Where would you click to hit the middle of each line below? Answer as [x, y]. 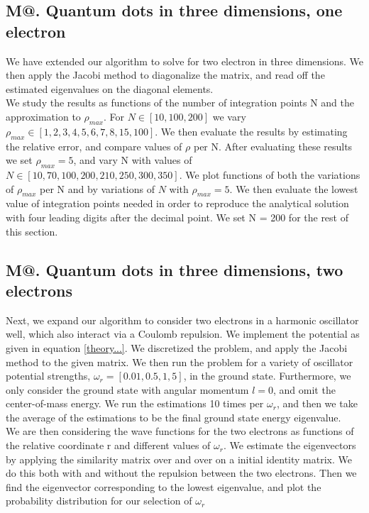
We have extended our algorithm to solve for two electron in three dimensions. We [185, 61]
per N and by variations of [98, 188]
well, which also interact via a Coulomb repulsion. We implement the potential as [183, 334]
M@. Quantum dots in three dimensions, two [175, 269]
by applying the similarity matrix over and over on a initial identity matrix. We [179, 459]
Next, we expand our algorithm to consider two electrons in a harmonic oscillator [182, 320]
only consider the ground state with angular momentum [127, 389]
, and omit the [304, 389]
